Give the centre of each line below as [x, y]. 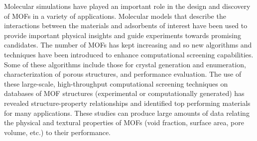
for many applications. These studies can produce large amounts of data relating [127, 113]
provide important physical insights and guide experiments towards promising [123, 35]
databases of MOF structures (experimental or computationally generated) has [124, 93]
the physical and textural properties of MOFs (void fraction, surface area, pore [124, 122]
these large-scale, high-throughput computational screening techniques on [116, 83]
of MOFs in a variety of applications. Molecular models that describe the [115, 16]
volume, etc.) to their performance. [58, 132]
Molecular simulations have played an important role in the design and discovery [127, 6]
